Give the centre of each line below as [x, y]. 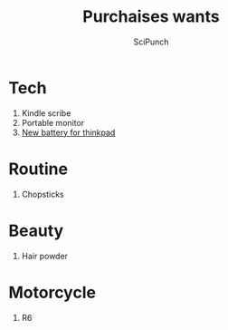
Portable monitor [53, 122]
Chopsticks [43, 194]
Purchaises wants [151, 17]
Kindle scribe [46, 113]
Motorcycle [52, 292]
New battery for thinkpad [68, 132]
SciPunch [151, 42]
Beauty [36, 231]
